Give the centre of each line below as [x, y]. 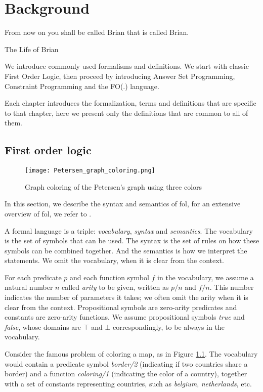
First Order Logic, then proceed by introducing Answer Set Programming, [120, 76]
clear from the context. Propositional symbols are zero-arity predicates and [121, 307]
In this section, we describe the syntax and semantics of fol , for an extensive [123, 204]
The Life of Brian [32, 49]
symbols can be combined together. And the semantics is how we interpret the [126, 250]
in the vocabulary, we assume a [206, 277]
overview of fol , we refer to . [48, 213]
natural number [29, 287]
